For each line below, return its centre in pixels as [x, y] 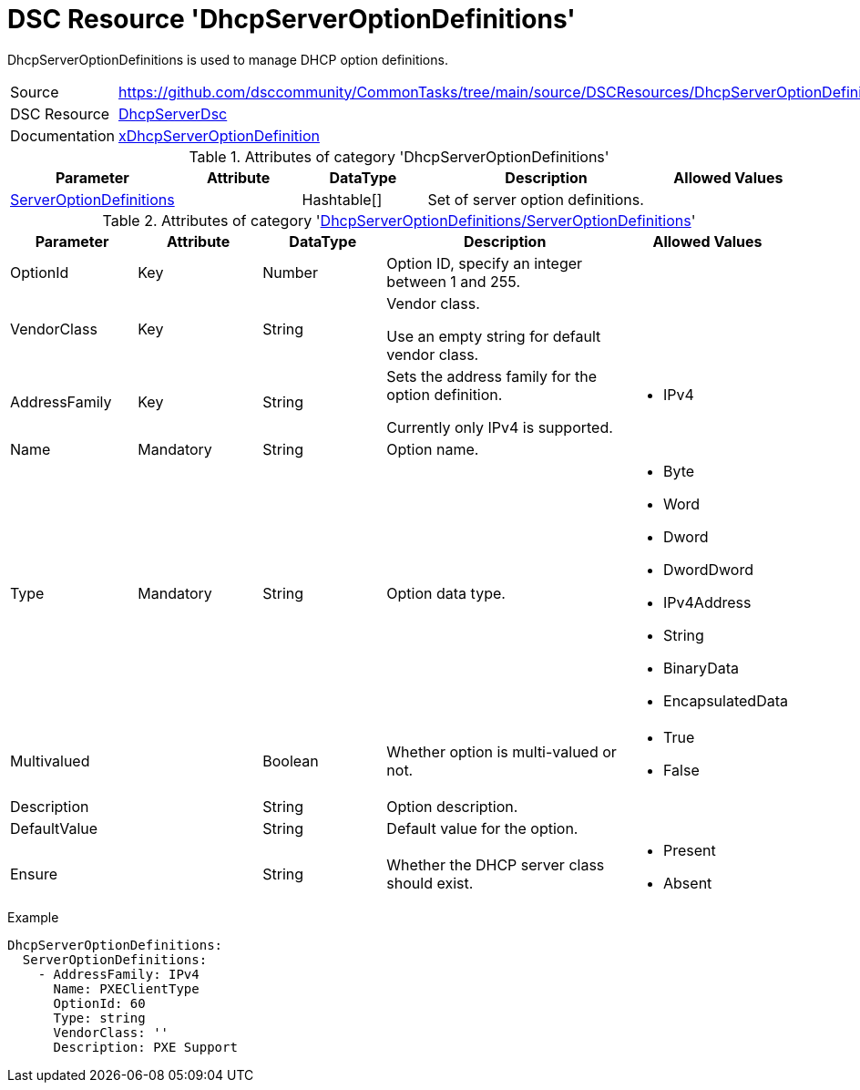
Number [290, 272]
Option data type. [446, 593]
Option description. [452, 806]
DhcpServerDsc [173, 113]
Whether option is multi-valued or [502, 751]
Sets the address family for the [492, 376]
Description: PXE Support [145, 1047]
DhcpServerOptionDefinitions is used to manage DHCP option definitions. [228, 59]
